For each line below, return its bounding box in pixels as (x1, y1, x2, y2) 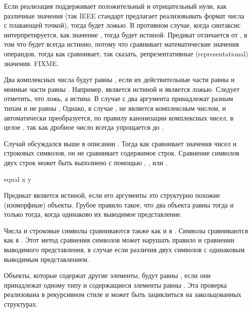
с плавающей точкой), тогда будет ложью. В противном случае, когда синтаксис (4, 20, 241, 30)
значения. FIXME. (4, 58, 59, 68)
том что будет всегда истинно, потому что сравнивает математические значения (4, 39, 239, 49)
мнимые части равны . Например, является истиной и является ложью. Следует (4, 84, 240, 94)
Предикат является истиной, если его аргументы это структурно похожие (4, 190, 220, 200)
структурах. (4, 299, 38, 309)
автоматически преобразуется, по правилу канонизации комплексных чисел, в (4, 112, 234, 122)
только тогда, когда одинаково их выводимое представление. (4, 209, 182, 219)
